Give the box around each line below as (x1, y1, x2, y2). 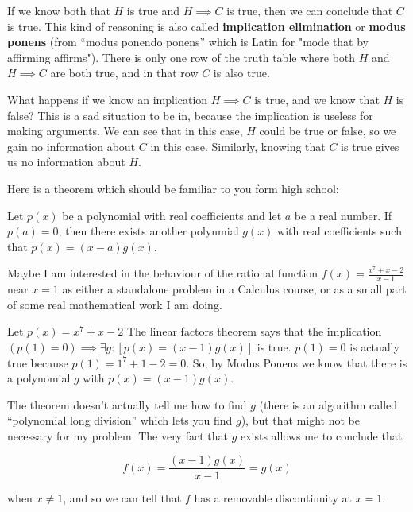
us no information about (7, 153, 125, 170)
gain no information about (7, 138, 136, 154)
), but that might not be (241, 412, 361, 429)
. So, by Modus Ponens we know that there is (186, 354, 407, 370)
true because (7, 354, 68, 370)
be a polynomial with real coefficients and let (62, 207, 282, 223)
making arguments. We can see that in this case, (7, 122, 243, 139)
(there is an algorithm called (259, 396, 398, 413)
